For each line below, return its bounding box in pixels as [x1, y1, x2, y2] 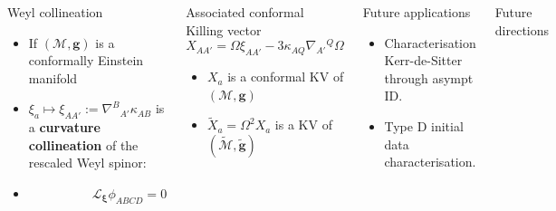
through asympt [384, 68, 474, 87]
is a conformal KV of [227, 67, 344, 86]
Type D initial [384, 116, 464, 135]
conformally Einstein [28, 51, 144, 70]
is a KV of [274, 115, 332, 134]
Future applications [362, 3, 471, 21]
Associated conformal [186, 3, 304, 21]
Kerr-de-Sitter [384, 51, 463, 70]
